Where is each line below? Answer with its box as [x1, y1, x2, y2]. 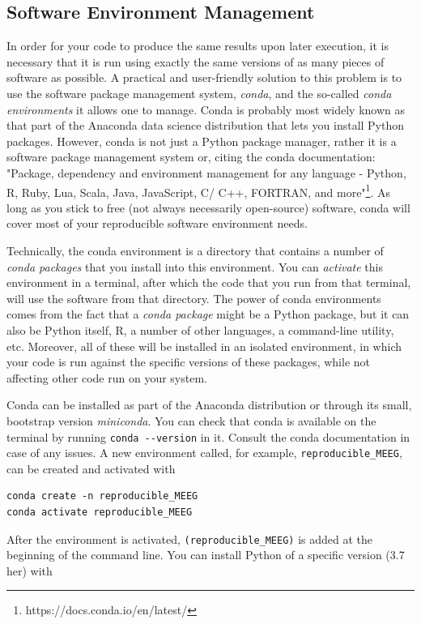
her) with [6, 562, 53, 579]
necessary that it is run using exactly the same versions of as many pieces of [6, 53, 385, 70]
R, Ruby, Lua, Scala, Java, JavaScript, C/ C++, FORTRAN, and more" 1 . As [6, 181, 391, 200]
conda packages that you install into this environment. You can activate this [6, 258, 383, 275]
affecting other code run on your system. [6, 369, 207, 386]
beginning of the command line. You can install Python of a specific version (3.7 [6, 546, 405, 563]
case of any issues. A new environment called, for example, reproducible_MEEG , [6, 444, 402, 461]
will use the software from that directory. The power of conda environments [6, 289, 381, 306]
